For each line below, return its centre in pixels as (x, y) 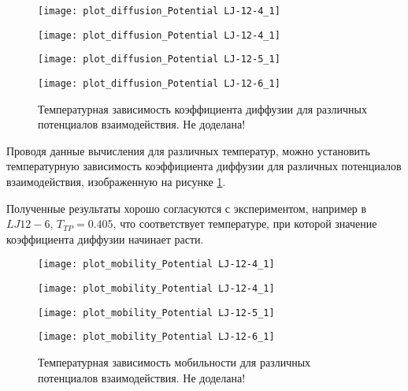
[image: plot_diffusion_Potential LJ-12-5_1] (159, 60)
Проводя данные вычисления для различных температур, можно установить (188, 150)
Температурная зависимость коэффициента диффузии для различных (203, 108)
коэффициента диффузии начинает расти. (105, 238)
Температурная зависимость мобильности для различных (174, 362)
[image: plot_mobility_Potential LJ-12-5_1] (156, 313)
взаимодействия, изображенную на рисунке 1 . (116, 181)
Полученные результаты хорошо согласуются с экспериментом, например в (187, 208)
